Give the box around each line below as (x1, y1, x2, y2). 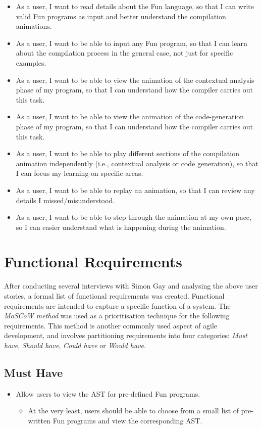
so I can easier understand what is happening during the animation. (16, 221, 226, 232)
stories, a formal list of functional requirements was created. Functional (4, 291, 225, 301)
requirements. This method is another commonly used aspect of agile (4, 320, 218, 330)
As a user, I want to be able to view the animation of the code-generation (16, 111, 244, 122)
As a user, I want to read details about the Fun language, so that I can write (16, 1, 254, 11)
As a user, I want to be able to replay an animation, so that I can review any (16, 184, 255, 195)
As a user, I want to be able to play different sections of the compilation (16, 148, 239, 159)
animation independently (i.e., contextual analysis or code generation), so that (16, 158, 258, 168)
